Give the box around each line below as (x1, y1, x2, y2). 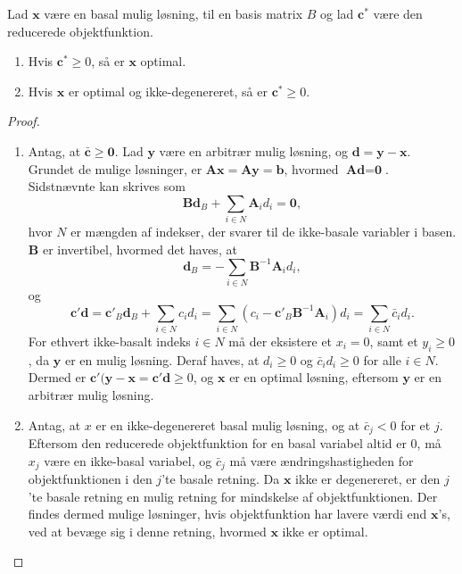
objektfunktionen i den (28, 470, 153, 488)
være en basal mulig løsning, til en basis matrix (44, 4, 303, 22)
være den (373, 4, 423, 22)
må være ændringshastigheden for (229, 451, 414, 470)
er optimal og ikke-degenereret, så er (68, 81, 268, 100)
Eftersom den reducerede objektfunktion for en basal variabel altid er (28, 434, 407, 453)
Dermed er (28, 368, 87, 387)
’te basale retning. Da (161, 470, 280, 488)
